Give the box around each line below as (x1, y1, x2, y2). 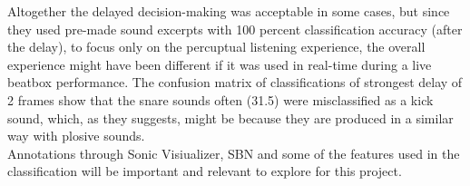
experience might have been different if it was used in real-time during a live (7, 54, 432, 73)
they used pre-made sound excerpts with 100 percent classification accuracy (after (7, 19, 463, 38)
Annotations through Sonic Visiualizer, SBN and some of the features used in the (7, 143, 460, 162)
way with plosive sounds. (7, 126, 145, 145)
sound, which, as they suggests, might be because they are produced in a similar (7, 108, 454, 127)
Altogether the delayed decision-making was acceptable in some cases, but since (7, 2, 450, 20)
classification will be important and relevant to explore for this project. (7, 162, 402, 181)
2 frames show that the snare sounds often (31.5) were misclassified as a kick (7, 90, 434, 109)
